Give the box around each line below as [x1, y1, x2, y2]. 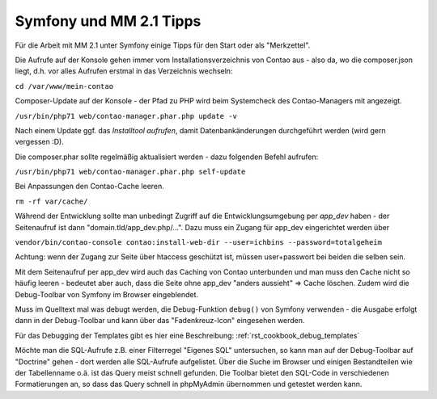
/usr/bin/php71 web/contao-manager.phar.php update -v [15, 111, 238, 120]
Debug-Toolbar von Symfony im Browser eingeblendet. [15, 289, 198, 299]
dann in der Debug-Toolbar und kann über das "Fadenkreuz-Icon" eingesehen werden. [15, 316, 305, 325]
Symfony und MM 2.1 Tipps [15, 12, 202, 30]
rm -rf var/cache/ [15, 196, 88, 206]
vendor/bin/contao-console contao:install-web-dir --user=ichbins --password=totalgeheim [15, 238, 382, 247]
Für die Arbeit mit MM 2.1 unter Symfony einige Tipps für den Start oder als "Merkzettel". [15, 40, 311, 50]
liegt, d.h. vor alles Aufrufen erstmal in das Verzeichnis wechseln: [15, 66, 233, 76]
